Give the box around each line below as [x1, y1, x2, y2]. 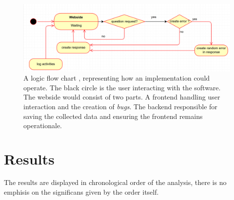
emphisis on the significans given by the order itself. [4, 186, 159, 197]
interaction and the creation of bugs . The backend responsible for [23, 101, 217, 112]
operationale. [23, 120, 62, 131]
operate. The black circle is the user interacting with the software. [23, 82, 221, 92]
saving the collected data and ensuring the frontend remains [23, 111, 203, 121]
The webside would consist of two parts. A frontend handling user [23, 92, 220, 102]
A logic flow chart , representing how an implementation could [23, 73, 210, 83]
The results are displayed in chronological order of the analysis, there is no [4, 177, 227, 187]
